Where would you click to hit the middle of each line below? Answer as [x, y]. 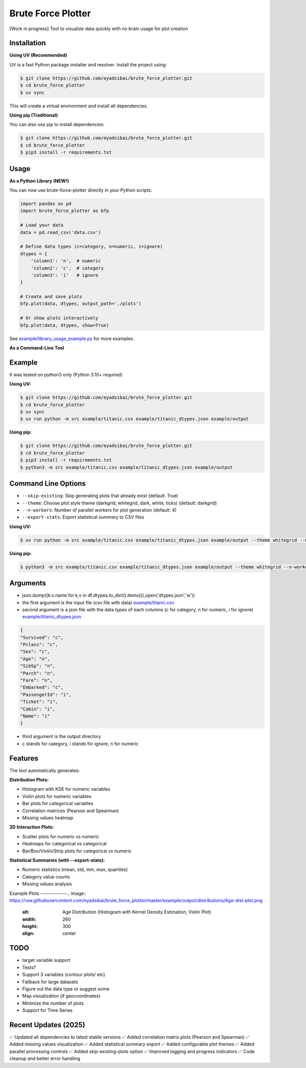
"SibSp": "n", [38, 666]
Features [24, 758]
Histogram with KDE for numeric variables [66, 789]
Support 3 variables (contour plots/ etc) [64, 975]
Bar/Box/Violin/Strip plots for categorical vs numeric [77, 851]
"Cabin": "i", [38, 709]
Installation [28, 43]
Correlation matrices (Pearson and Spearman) [71, 811]
